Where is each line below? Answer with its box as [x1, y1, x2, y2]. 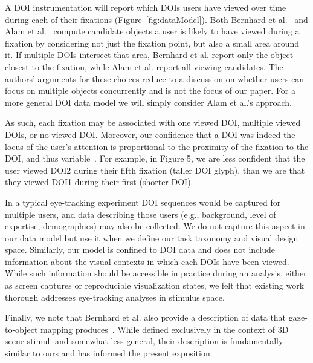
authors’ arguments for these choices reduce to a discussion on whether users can [5, 72, 305, 85]
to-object [5, 322, 38, 335]
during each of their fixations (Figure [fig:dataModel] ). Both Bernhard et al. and [5, 13, 308, 25]
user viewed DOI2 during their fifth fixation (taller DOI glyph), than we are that [5, 163, 305, 176]
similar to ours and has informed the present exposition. [5, 347, 213, 359]
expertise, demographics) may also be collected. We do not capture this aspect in [5, 220, 305, 232]
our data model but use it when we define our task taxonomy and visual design [5, 231, 298, 244]
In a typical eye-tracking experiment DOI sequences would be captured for [5, 195, 281, 208]
